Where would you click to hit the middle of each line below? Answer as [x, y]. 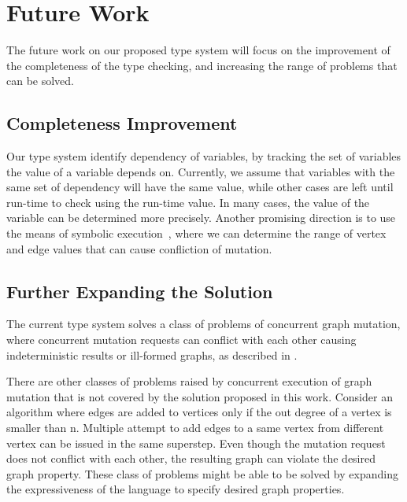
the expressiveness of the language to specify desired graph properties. [176, 489]
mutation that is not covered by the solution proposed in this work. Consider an [200, 396]
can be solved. [41, 81]
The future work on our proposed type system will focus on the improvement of [198, 50]
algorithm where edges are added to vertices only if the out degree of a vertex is [199, 412]
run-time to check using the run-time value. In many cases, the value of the [188, 202]
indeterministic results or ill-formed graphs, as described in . [152, 354]
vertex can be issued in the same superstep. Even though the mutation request [196, 443]
